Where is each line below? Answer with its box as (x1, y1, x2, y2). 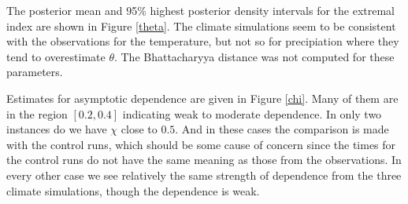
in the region (6, 105, 68, 122)
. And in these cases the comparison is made (175, 121, 389, 137)
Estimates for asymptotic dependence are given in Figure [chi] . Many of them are (6, 89, 399, 106)
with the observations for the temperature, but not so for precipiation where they (6, 33, 399, 49)
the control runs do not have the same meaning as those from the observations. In (6, 151, 402, 168)
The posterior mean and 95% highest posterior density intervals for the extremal (6, 2, 395, 18)
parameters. (6, 64, 63, 80)
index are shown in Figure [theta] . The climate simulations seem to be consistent (6, 17, 396, 34)
